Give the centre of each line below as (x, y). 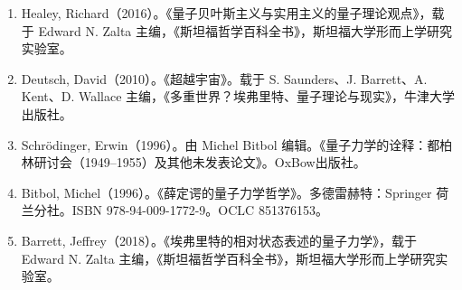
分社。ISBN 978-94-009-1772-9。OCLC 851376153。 (181, 210)
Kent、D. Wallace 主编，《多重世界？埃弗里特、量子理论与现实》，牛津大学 (238, 96)
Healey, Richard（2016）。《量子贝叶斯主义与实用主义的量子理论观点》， (226, 13)
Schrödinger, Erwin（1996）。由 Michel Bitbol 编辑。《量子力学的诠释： (224, 144)
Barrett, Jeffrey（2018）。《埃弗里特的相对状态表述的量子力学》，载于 (219, 240)
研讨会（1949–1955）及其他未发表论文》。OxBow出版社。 (200, 162)
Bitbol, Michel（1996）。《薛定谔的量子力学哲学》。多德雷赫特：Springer (226, 192)
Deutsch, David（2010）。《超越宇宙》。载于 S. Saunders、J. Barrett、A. (224, 78)
